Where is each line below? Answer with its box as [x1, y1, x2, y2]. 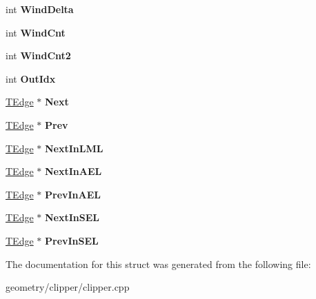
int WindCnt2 [6, 48, 71, 63]
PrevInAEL [45, 187, 101, 201]
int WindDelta [6, 2, 74, 16]
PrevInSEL [45, 233, 99, 247]
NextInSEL [45, 210, 100, 225]
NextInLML [45, 141, 103, 155]
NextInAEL [45, 164, 102, 178]
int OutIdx [6, 71, 56, 85]
